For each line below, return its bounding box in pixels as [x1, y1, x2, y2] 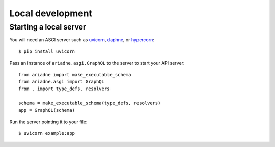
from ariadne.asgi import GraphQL [18, 79, 104, 84]
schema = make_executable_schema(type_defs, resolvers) [18, 100, 161, 106]
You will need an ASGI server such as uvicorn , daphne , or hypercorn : [9, 37, 155, 43]
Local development [9, 8, 93, 19]
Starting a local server [9, 22, 86, 32]
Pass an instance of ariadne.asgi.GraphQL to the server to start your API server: [9, 60, 185, 66]
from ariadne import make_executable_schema [18, 72, 132, 77]
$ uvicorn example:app [18, 130, 75, 136]
